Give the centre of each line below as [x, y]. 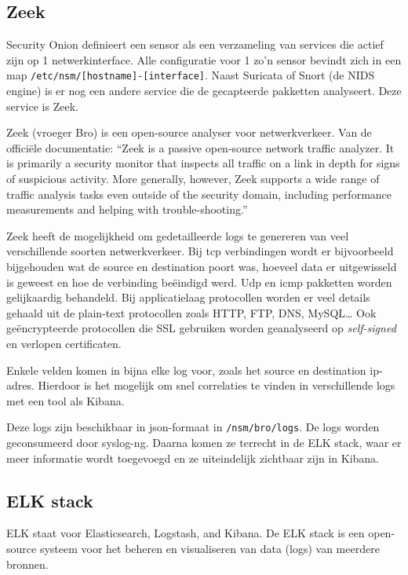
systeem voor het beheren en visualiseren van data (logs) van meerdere [209, 548]
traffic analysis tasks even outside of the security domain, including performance [199, 194]
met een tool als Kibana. [66, 400]
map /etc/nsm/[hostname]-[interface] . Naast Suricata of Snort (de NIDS [191, 75]
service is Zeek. [42, 106]
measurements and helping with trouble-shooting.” [127, 209]
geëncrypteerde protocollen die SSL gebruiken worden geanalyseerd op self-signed [201, 328]
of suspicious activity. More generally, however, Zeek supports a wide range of [193, 179]
